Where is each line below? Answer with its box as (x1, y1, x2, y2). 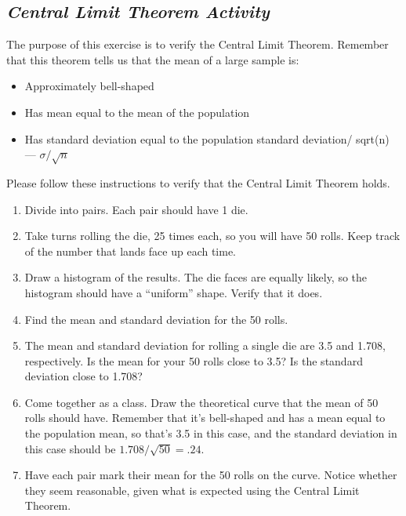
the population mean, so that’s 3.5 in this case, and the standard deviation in (24, 425, 397, 442)
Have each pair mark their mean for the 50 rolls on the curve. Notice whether (24, 467, 397, 483)
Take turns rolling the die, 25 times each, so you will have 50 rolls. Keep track (24, 227, 401, 244)
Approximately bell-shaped (24, 78, 154, 94)
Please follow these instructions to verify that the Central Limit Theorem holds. (6, 174, 390, 191)
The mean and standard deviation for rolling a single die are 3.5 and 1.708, (24, 337, 386, 354)
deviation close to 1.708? (24, 368, 143, 384)
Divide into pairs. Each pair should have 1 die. (24, 201, 248, 217)
